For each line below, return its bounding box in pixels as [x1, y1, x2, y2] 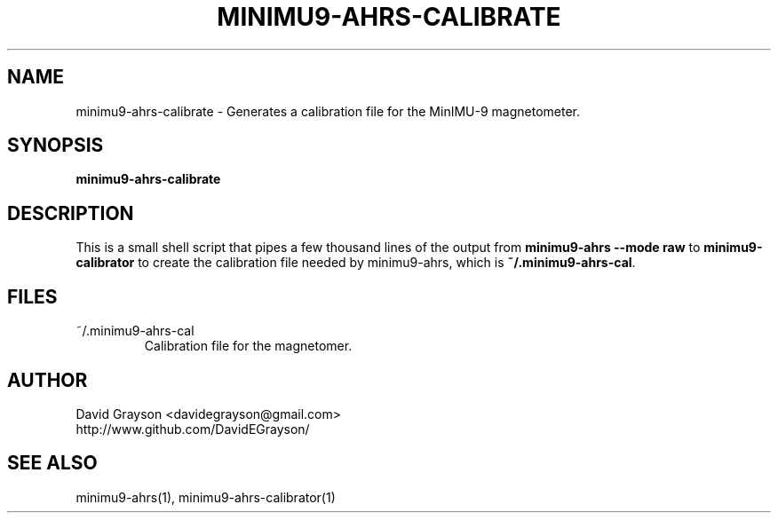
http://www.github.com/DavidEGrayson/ [75, 421, 310, 437]
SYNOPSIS [7, 134, 104, 157]
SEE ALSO [7, 452, 98, 475]
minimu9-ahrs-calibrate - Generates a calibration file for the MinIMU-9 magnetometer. [75, 103, 580, 119]
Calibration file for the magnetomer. [144, 338, 353, 354]
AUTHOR [7, 368, 88, 391]
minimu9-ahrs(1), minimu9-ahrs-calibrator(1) [75, 489, 336, 505]
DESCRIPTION [7, 201, 134, 225]
